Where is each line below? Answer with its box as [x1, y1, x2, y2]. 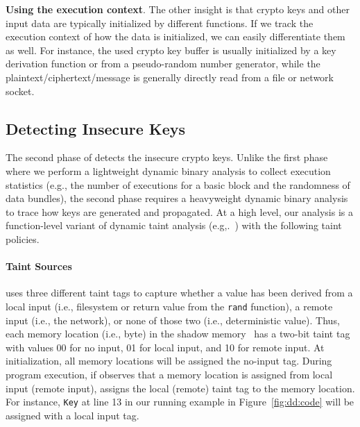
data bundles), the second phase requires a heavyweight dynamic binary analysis [6, 191, 348, 206]
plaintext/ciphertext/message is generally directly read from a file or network [6, 69, 334, 84]
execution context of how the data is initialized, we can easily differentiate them [6, 29, 345, 44]
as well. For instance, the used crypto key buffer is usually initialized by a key [6, 42, 336, 57]
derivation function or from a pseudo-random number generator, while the [6, 56, 320, 71]
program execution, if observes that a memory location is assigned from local [6, 367, 333, 381]
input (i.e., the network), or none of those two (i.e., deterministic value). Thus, [6, 312, 340, 327]
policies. [6, 231, 40, 246]
